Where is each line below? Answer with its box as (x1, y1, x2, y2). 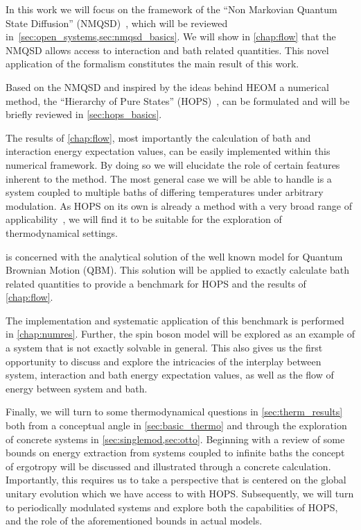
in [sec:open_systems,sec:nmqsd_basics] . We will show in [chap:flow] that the (6, 29, 336, 44)
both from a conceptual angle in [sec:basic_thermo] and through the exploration (6, 418, 347, 433)
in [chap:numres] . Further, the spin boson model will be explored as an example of (6, 326, 355, 341)
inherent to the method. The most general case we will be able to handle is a (6, 171, 332, 185)
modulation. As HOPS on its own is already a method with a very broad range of (6, 198, 352, 213)
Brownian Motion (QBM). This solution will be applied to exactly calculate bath (6, 263, 350, 277)
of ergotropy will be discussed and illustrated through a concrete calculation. (6, 458, 331, 473)
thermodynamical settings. (6, 225, 118, 240)
